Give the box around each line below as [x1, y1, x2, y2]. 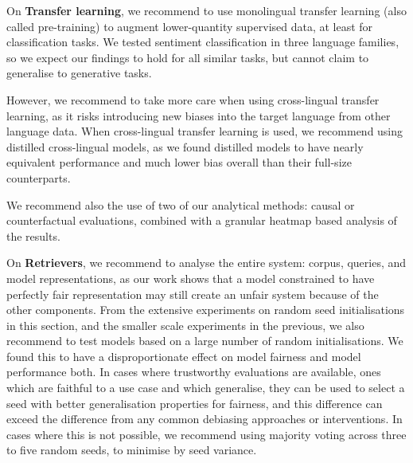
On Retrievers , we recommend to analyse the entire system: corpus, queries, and [6, 254, 407, 271]
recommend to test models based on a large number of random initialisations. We [6, 332, 403, 349]
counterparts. [6, 169, 71, 186]
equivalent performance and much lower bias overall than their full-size [6, 154, 352, 171]
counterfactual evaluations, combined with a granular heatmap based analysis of [6, 212, 397, 229]
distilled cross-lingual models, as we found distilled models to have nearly [6, 138, 364, 155]
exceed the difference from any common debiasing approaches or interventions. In [6, 410, 403, 427]
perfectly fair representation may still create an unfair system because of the [6, 285, 379, 302]
